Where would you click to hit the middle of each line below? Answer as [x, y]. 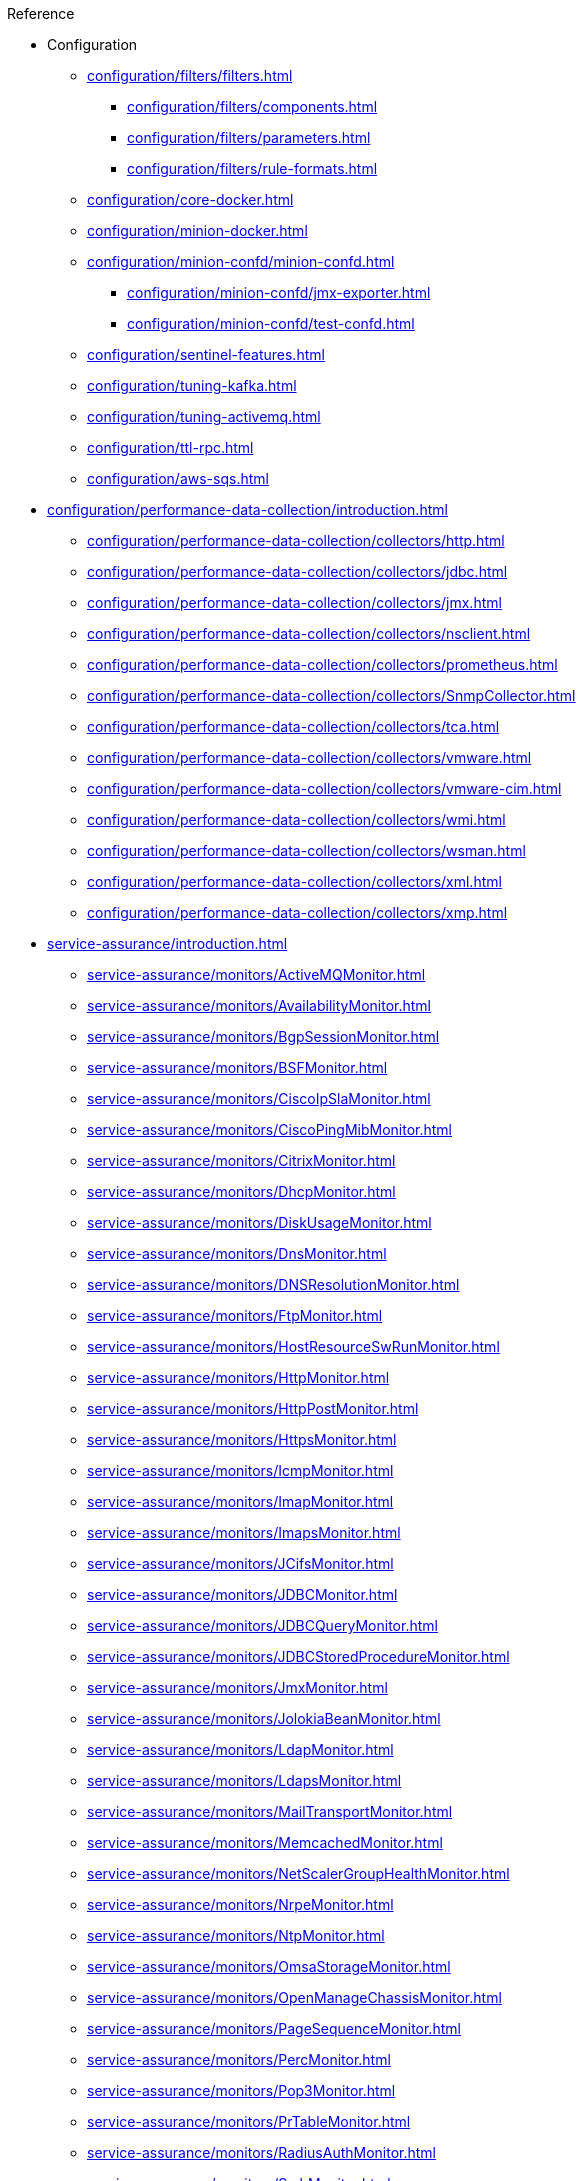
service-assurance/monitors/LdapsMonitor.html [244, 1780]
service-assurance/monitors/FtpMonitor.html [235, 1315]
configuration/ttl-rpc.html [170, 447]
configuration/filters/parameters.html [249, 137]
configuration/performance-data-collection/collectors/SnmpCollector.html [331, 695]
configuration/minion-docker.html [197, 230]
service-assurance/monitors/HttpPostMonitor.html [253, 1408]
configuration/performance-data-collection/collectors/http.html [296, 540]
